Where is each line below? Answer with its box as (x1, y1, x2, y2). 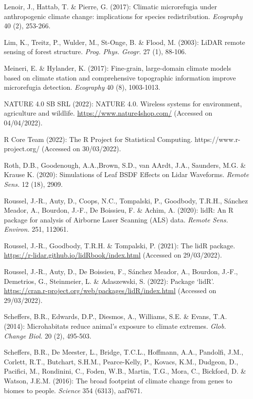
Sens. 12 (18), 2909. (4, 179, 63, 189)
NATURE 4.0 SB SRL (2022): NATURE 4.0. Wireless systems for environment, (4, 98, 242, 108)
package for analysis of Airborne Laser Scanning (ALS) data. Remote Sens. (4, 214, 228, 224)
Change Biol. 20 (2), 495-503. (4, 330, 91, 340)
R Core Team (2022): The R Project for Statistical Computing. (4, 134, 193, 144)
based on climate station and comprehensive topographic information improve (4, 72, 236, 82)
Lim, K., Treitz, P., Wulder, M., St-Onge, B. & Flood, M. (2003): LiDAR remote (4, 37, 245, 47)
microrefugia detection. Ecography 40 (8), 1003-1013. (4, 82, 161, 92)
